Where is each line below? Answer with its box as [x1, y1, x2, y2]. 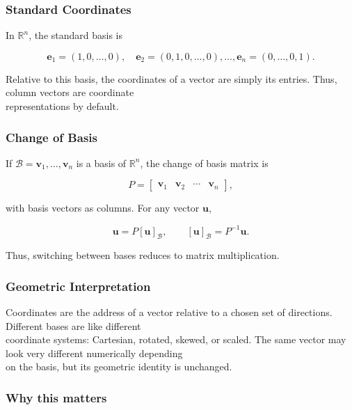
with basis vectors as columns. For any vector [6, 200, 200, 215]
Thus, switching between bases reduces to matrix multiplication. [6, 248, 280, 262]
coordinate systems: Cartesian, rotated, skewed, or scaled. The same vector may [6, 332, 346, 347]
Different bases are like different [6, 318, 141, 333]
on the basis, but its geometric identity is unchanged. [6, 359, 232, 374]
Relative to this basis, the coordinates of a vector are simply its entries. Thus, [6, 71, 337, 86]
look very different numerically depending [6, 345, 183, 360]
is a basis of [76, 155, 127, 170]
